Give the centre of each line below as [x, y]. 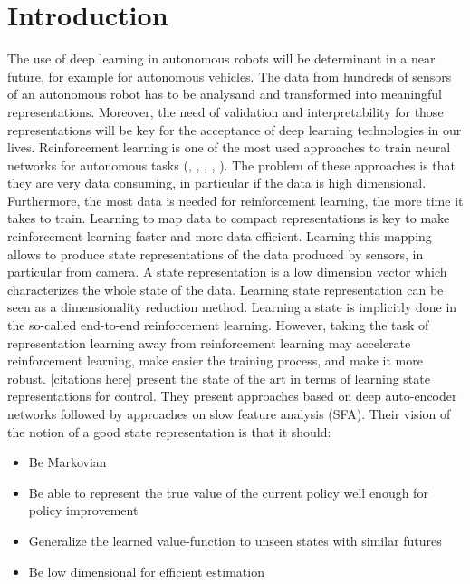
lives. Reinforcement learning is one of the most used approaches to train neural [229, 147]
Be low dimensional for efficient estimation [146, 571]
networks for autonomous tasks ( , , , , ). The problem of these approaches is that [231, 165]
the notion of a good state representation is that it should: [169, 431]
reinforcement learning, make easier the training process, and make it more [215, 360]
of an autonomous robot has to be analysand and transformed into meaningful [225, 94]
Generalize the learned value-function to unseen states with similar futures [235, 540]
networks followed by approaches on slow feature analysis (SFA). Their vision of [229, 414]
